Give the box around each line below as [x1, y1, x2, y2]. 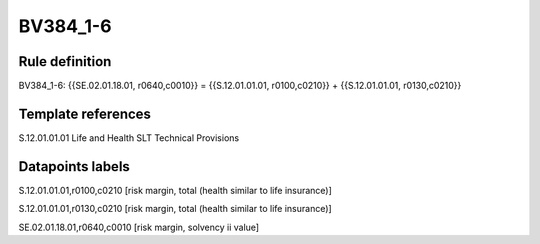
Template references [18, 105, 152, 122]
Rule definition [18, 53, 112, 70]
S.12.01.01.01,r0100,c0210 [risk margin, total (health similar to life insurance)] [18, 184, 332, 196]
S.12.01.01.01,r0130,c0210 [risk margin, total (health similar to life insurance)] [18, 203, 332, 215]
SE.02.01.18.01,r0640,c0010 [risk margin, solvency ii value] [18, 221, 260, 233]
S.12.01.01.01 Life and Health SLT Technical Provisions [18, 131, 240, 144]
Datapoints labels [18, 158, 130, 175]
